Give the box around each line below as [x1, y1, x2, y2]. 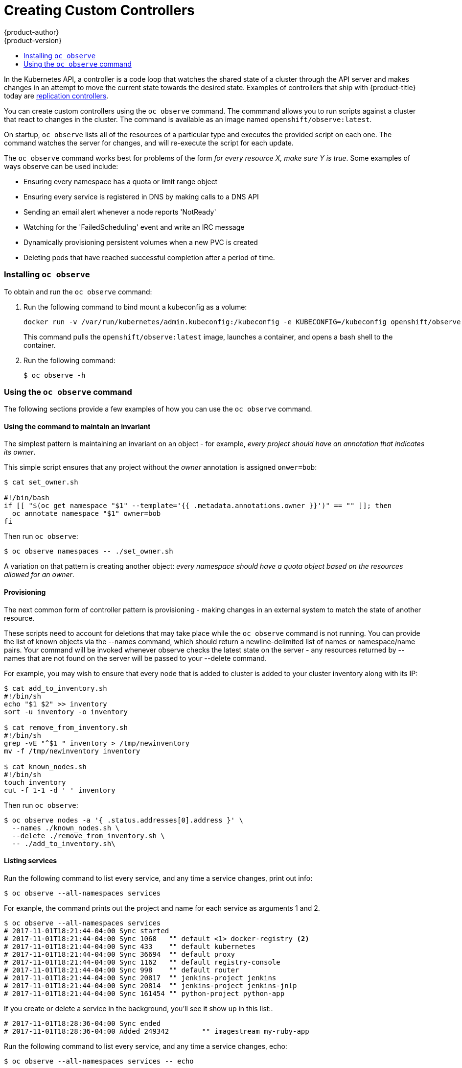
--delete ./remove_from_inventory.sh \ [12, 831, 165, 840]
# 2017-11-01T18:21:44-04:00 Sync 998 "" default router [4, 966, 239, 974]
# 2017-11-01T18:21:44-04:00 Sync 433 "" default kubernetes [4, 942, 256, 950]
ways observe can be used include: [4, 162, 118, 170]
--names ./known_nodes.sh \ [12, 824, 120, 832]
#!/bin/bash [4, 494, 49, 502]
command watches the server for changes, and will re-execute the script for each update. [4, 138, 294, 147]
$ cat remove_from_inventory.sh [4, 723, 128, 731]
